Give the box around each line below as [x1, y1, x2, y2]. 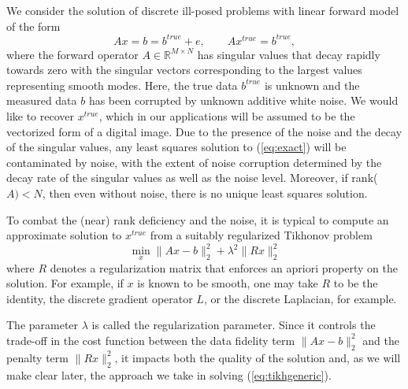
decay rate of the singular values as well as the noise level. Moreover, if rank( [6, 169, 378, 186]
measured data [6, 92, 77, 109]
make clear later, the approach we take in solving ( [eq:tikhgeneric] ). [6, 366, 332, 383]
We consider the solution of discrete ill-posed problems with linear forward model [6, 2, 399, 18]
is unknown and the [264, 76, 360, 93]
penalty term [6, 349, 69, 365]
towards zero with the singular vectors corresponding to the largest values [6, 61, 362, 78]
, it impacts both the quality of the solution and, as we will [114, 349, 401, 365]
